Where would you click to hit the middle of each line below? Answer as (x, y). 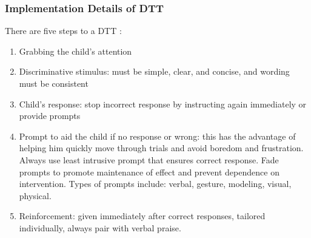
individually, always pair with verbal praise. (100, 227)
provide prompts (50, 116)
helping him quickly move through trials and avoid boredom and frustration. (161, 148)
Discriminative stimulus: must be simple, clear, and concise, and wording (154, 71)
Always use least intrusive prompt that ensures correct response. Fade (149, 159)
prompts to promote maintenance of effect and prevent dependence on (149, 172)
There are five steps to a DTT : (63, 31)
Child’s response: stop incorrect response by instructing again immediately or (163, 104)
